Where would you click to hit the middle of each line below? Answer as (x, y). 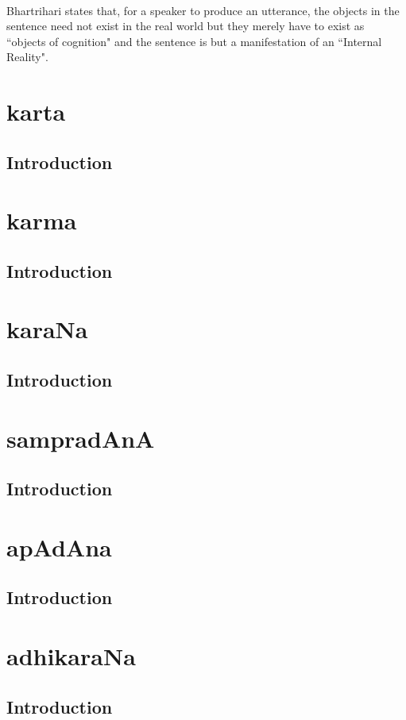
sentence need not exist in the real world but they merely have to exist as (186, 26)
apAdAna (59, 547)
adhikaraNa (71, 655)
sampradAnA (81, 438)
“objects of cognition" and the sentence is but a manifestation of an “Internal (194, 41)
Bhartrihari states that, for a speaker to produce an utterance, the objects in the (203, 10)
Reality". (27, 57)
